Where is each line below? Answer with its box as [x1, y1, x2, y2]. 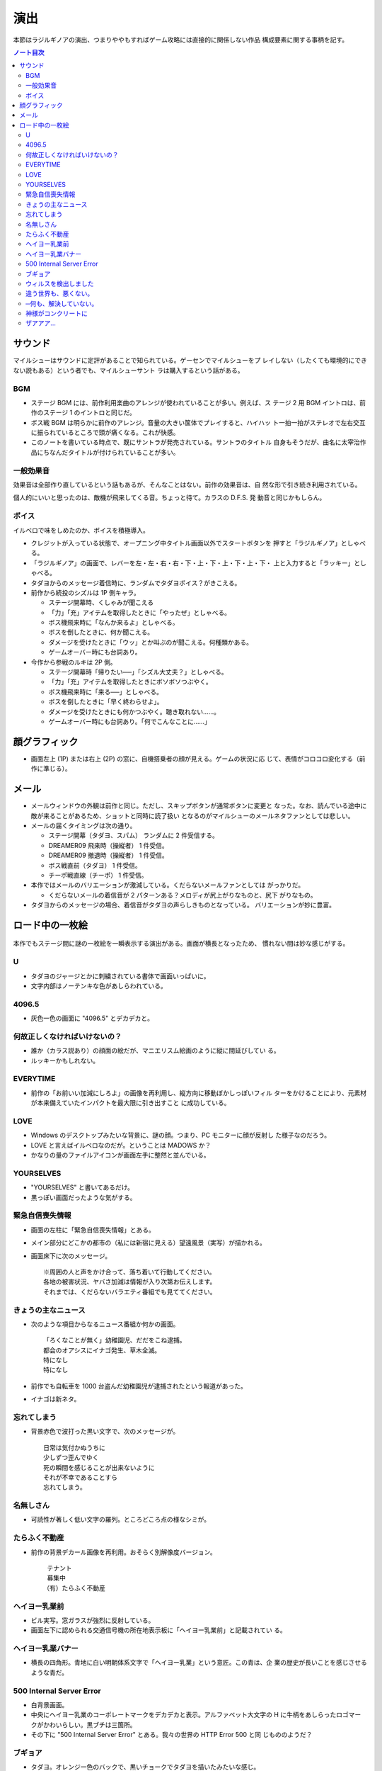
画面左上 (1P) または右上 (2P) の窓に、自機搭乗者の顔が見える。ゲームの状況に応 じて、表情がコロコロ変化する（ [30, 754, 360, 763]
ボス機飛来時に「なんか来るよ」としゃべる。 [48, 618, 179, 627]
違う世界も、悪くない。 [25, 289, 94, 298]
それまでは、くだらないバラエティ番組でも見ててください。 [43, 1288, 216, 1296]
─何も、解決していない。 [25, 299, 98, 307]
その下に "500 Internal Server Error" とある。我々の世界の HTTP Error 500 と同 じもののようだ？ [30, 1731, 313, 1739]
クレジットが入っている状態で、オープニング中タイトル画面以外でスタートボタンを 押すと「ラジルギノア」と [30, 538, 347, 547]
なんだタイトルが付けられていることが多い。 [49, 448, 180, 456]
